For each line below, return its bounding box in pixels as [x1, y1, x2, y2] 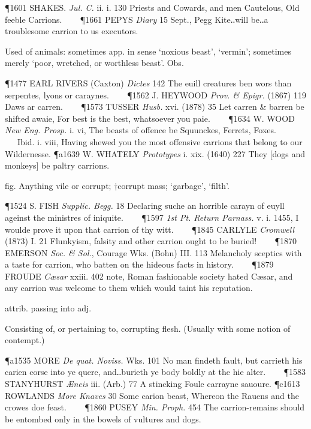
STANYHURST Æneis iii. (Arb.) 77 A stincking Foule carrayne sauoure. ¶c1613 [5, 377, 300, 390]
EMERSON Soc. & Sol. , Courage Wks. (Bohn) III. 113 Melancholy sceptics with [5, 246, 302, 259]
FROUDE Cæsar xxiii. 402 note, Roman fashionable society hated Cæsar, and [5, 269, 293, 282]
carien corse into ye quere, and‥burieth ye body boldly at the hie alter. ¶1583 [5, 365, 306, 378]
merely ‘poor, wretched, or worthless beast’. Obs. [5, 56, 184, 69]
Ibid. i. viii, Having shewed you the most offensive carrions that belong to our [17, 135, 303, 148]
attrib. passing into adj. [5, 302, 92, 314]
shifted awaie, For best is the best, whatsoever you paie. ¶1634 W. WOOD [5, 112, 295, 124]
